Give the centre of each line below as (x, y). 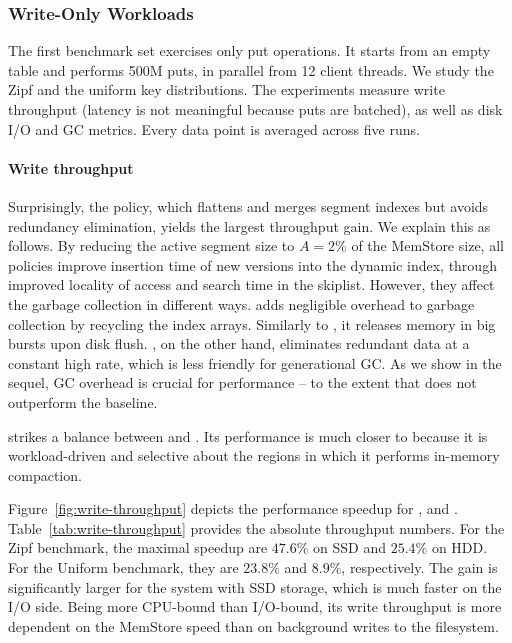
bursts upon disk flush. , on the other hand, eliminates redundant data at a (239, 343)
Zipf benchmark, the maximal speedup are (138, 547)
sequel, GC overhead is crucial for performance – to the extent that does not (242, 382)
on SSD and (350, 547)
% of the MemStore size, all (419, 245)
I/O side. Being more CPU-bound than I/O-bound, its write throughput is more (255, 606)
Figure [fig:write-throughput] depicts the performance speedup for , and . (233, 508)
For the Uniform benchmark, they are (123, 567)
